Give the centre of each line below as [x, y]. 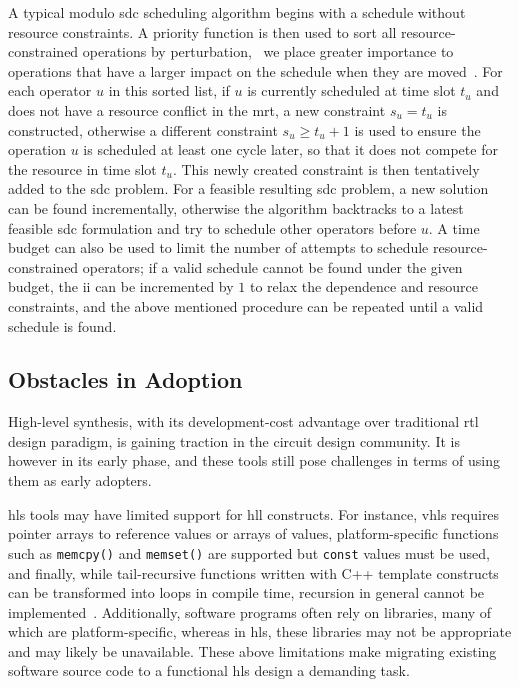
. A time [454, 227]
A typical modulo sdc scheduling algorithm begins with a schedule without [237, 12]
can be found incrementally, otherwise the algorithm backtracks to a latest [236, 207]
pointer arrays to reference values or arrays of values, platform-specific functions [253, 533]
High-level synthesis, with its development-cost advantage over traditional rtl [243, 421]
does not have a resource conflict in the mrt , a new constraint [197, 109]
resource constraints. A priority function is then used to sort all [202, 31]
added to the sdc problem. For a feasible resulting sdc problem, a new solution [248, 188]
